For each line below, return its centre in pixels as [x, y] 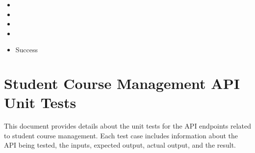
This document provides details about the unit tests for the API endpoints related [128, 126]
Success [27, 50]
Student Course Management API [122, 83]
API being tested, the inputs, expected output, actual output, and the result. [120, 145]
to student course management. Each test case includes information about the [121, 135]
